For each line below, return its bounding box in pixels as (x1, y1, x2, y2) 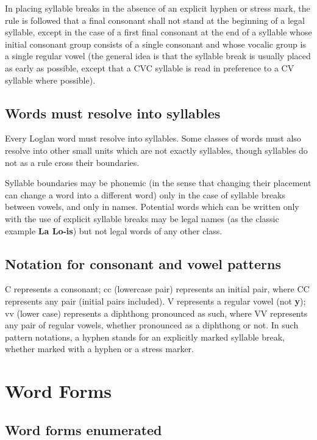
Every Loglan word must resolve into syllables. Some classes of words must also (5, 132, 301, 145)
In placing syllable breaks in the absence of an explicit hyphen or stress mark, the (5, 2, 310, 14)
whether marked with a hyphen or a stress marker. (5, 342, 194, 355)
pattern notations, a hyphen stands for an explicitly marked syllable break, (5, 330, 285, 343)
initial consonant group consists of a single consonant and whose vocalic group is (5, 37, 306, 50)
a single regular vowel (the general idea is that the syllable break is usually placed (5, 49, 311, 62)
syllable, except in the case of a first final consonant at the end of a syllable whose (5, 26, 312, 38)
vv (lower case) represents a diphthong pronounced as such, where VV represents (5, 306, 308, 319)
